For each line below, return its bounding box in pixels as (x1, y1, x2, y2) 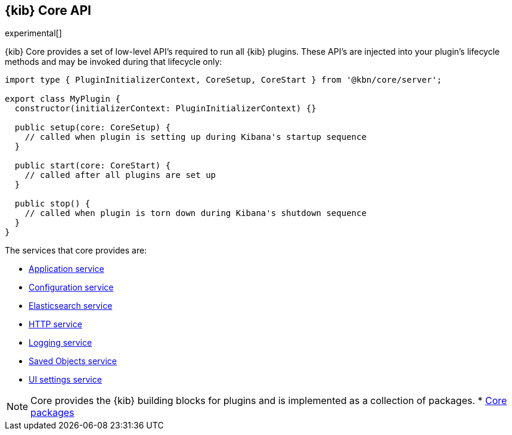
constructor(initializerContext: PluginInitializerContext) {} (14, 104, 316, 114)
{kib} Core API (5, 3, 92, 18)
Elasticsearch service (29, 301, 113, 311)
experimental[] (5, 28, 62, 39)
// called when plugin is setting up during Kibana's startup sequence (24, 132, 367, 142)
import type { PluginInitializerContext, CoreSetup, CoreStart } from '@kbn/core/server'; (5, 75, 442, 85)
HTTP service (29, 319, 82, 330)
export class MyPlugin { (5, 94, 120, 104)
